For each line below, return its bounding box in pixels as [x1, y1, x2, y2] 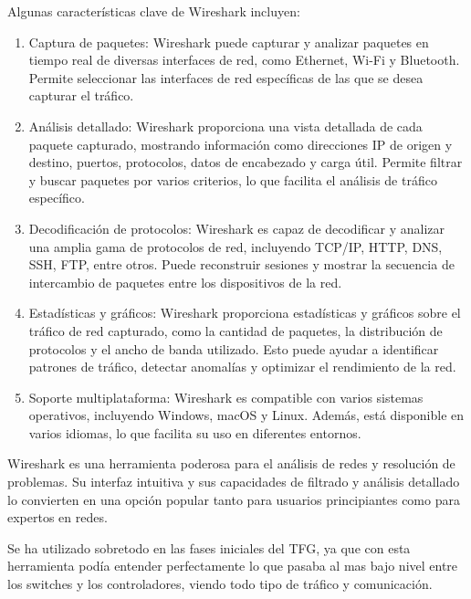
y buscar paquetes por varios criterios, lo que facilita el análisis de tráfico [28, 170, 437, 189]
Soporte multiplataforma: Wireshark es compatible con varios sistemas [28, 387, 424, 406]
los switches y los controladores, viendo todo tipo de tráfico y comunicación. [7, 574, 433, 594]
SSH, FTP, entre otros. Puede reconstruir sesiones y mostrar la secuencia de [28, 255, 455, 274]
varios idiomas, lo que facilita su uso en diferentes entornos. [28, 423, 361, 442]
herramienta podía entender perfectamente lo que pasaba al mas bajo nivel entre [7, 556, 458, 575]
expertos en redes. [7, 508, 108, 527]
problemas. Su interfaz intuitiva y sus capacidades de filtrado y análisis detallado [7, 472, 460, 491]
